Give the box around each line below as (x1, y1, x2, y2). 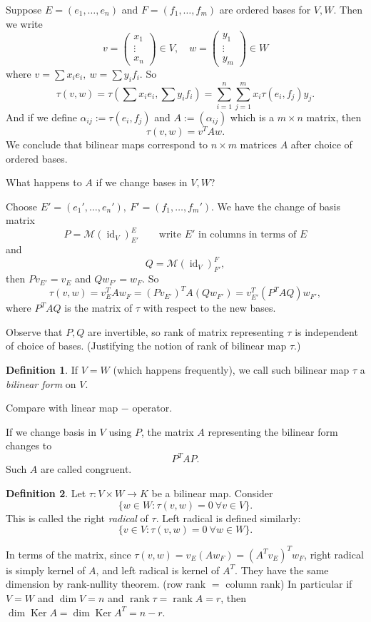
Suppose (6, 2, 42, 16)
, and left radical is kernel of (96, 562, 220, 577)
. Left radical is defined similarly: (156, 510, 301, 525)
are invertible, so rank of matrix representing (88, 324, 284, 339)
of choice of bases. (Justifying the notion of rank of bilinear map (6, 338, 287, 353)
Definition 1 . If (6, 362, 78, 377)
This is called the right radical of (6, 510, 148, 525)
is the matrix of (64, 300, 133, 315)
